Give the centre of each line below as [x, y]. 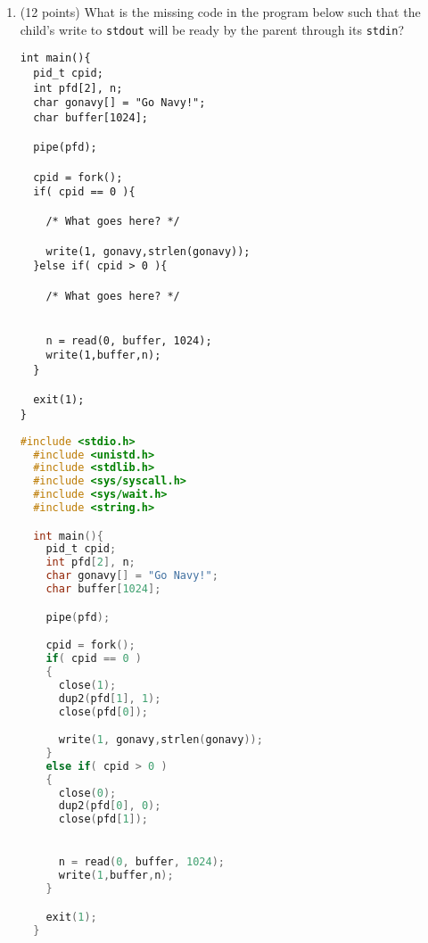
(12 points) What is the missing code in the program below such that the [220, 12]
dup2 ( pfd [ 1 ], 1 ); [110, 698]
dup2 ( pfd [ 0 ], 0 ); [110, 806]
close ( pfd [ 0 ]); [103, 711]
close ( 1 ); [87, 685]
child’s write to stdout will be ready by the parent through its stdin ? [212, 29]
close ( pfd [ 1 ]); [103, 819]
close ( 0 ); [87, 793]
